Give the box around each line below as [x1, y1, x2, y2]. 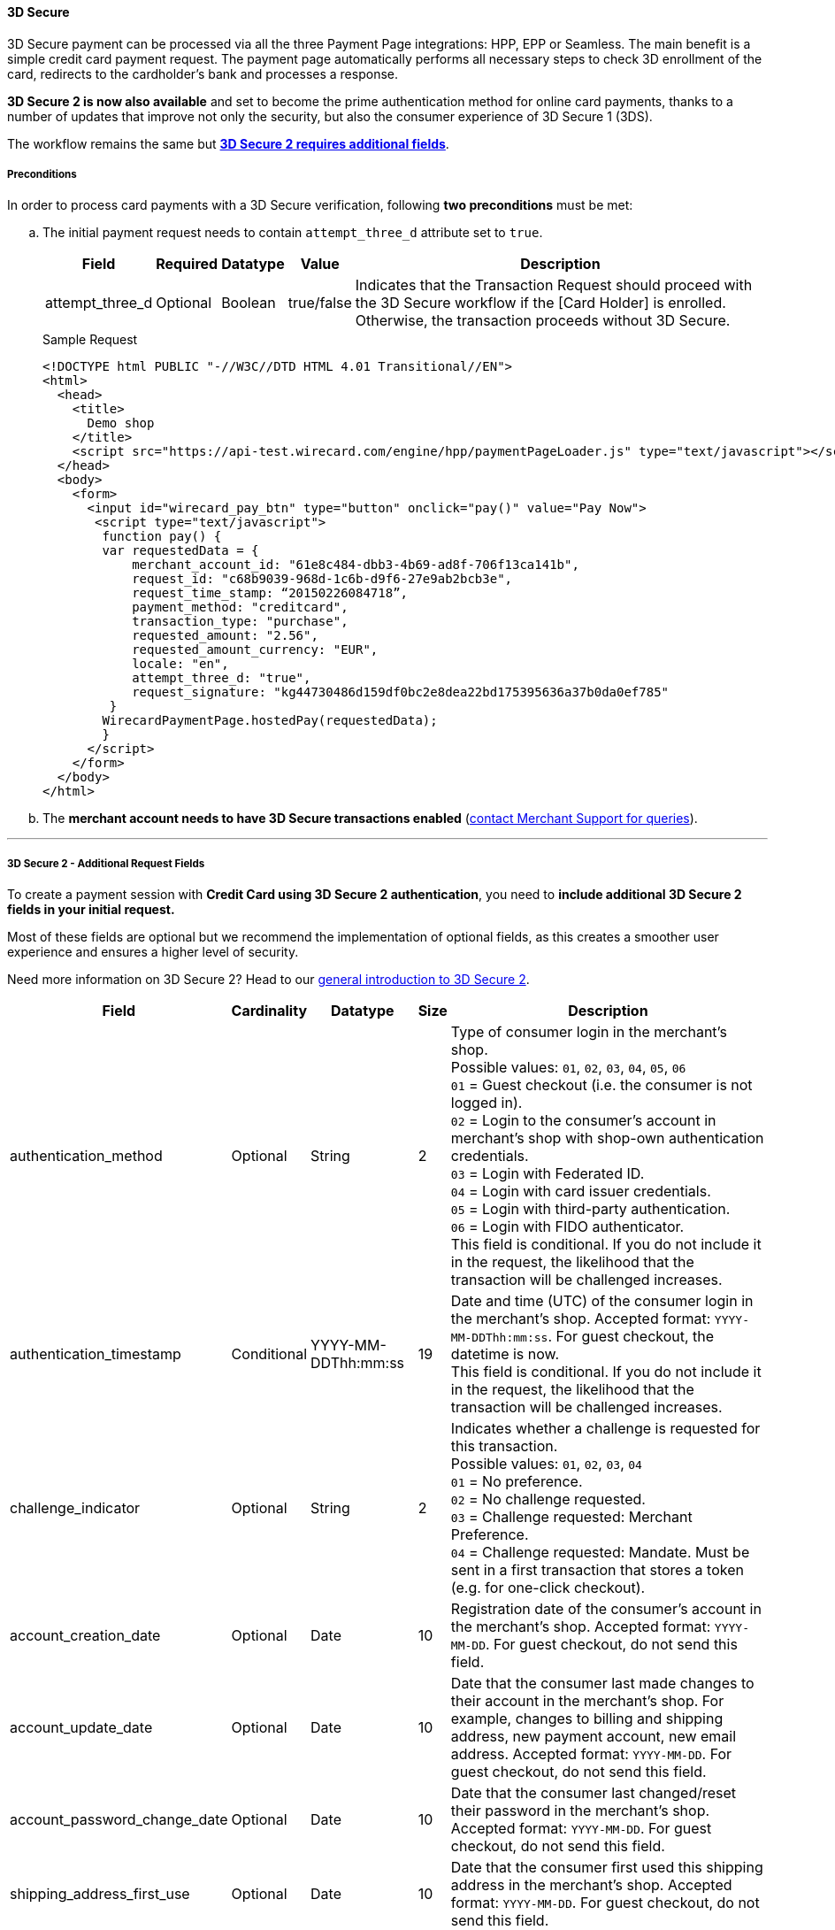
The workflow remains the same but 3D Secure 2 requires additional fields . [7, 135, 449, 151]
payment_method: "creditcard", [132, 600, 349, 615]
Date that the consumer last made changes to [450, 1674, 755, 1693]
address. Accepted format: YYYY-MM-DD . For [450, 1745, 732, 1764]
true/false [287, 294, 352, 312]
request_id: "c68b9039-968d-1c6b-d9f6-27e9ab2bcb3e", [132, 572, 513, 587]
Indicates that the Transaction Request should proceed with [355, 276, 753, 295]
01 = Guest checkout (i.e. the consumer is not [450, 1076, 753, 1095]
